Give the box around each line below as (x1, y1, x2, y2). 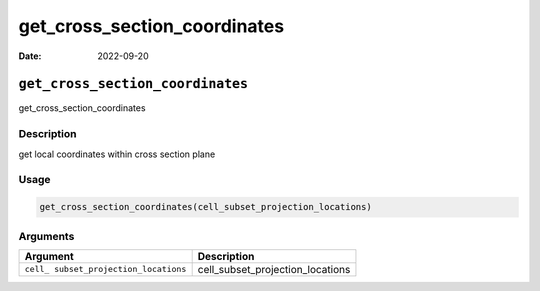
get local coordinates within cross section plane (18, 148, 216, 160)
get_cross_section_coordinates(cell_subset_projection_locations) (39, 201, 372, 213)
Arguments (18, 229, 75, 243)
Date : (18, 50, 42, 62)
